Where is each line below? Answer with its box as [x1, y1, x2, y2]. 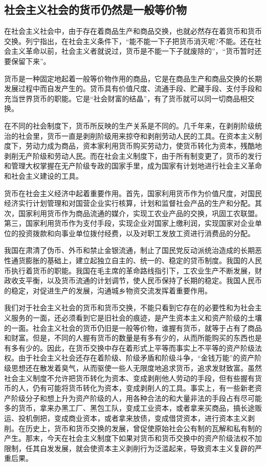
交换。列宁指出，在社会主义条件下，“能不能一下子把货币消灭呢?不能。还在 [4, 35, 255, 46]
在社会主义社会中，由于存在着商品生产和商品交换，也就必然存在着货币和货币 [4, 26, 262, 36]
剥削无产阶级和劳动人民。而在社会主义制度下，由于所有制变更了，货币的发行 [4, 150, 262, 161]
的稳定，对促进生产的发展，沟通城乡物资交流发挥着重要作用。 [4, 285, 212, 295]
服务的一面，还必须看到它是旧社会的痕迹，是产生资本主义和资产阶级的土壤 [11, 312, 262, 323]
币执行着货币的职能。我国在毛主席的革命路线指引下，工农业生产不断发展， [4, 265, 255, 276]
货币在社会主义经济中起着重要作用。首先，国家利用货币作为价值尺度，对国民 [4, 187, 262, 198]
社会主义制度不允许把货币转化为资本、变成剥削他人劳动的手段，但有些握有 [4, 372, 255, 383]
